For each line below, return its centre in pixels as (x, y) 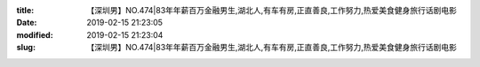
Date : (27, 23)
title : (25, 10)
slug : (26, 48)
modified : (35, 34)
